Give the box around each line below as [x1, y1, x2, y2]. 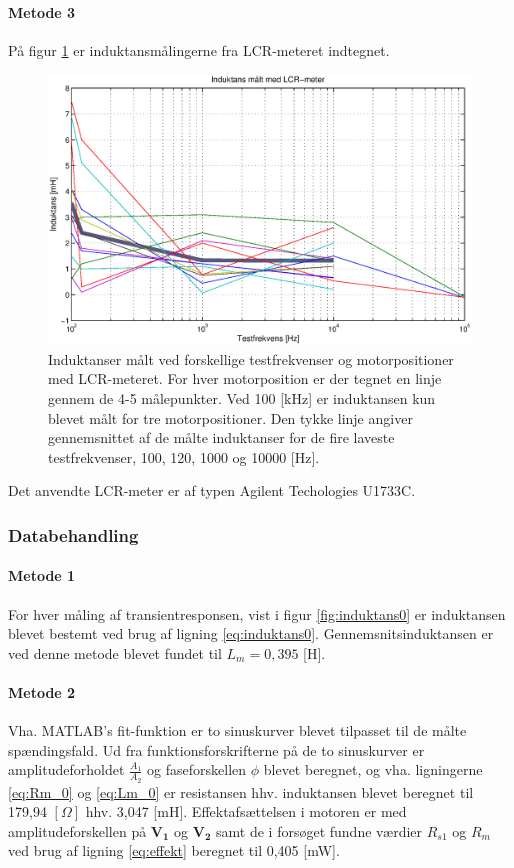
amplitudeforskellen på [8, 820, 147, 841]
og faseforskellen [147, 759, 247, 780]
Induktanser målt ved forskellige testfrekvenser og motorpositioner [48, 348, 454, 369]
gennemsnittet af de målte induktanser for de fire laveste [48, 427, 395, 448]
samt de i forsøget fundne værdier [216, 820, 423, 841]
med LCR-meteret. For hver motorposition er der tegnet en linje [48, 368, 442, 389]
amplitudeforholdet [8, 759, 125, 780]
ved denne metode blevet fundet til [8, 642, 222, 663]
